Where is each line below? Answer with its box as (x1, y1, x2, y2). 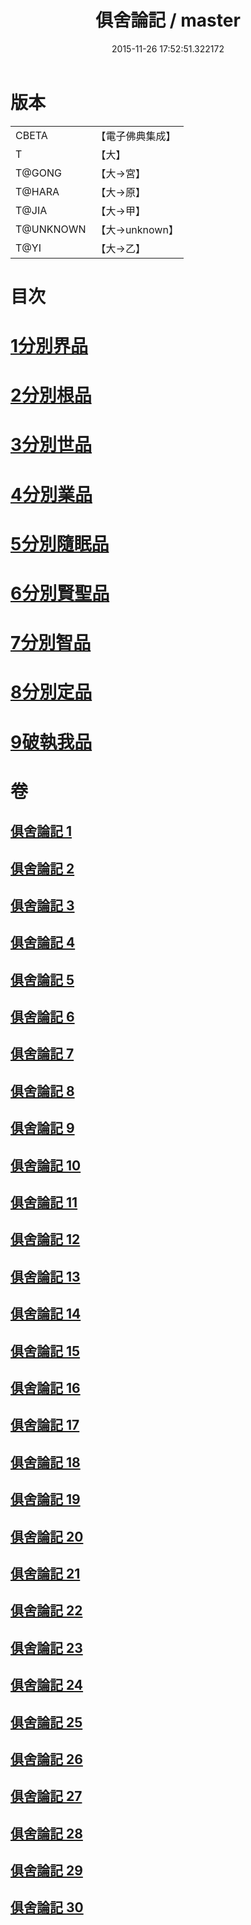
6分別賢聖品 (10, 582, 110, 605)
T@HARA (15, 184, 60, 198)
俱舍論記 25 (10, 1714, 83, 1731)
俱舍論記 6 (10, 1009, 75, 1026)
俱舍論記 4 (10, 934, 76, 951)
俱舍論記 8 (10, 1082, 75, 1100)
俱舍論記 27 (10, 1788, 83, 1805)
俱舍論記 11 (10, 1194, 78, 1211)
